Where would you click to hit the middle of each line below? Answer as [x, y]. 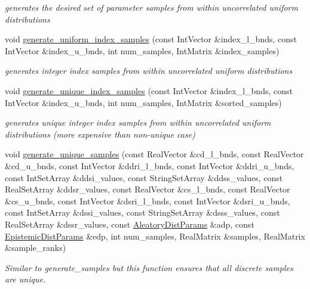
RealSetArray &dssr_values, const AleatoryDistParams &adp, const [130, 224]
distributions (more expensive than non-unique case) [100, 134]
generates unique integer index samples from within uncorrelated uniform [138, 122]
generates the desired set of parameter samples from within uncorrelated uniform [151, 7]
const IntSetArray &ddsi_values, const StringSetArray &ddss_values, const [144, 177]
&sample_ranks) [36, 248]
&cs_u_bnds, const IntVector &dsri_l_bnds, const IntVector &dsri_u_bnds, [148, 201]
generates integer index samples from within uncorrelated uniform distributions [149, 71]
